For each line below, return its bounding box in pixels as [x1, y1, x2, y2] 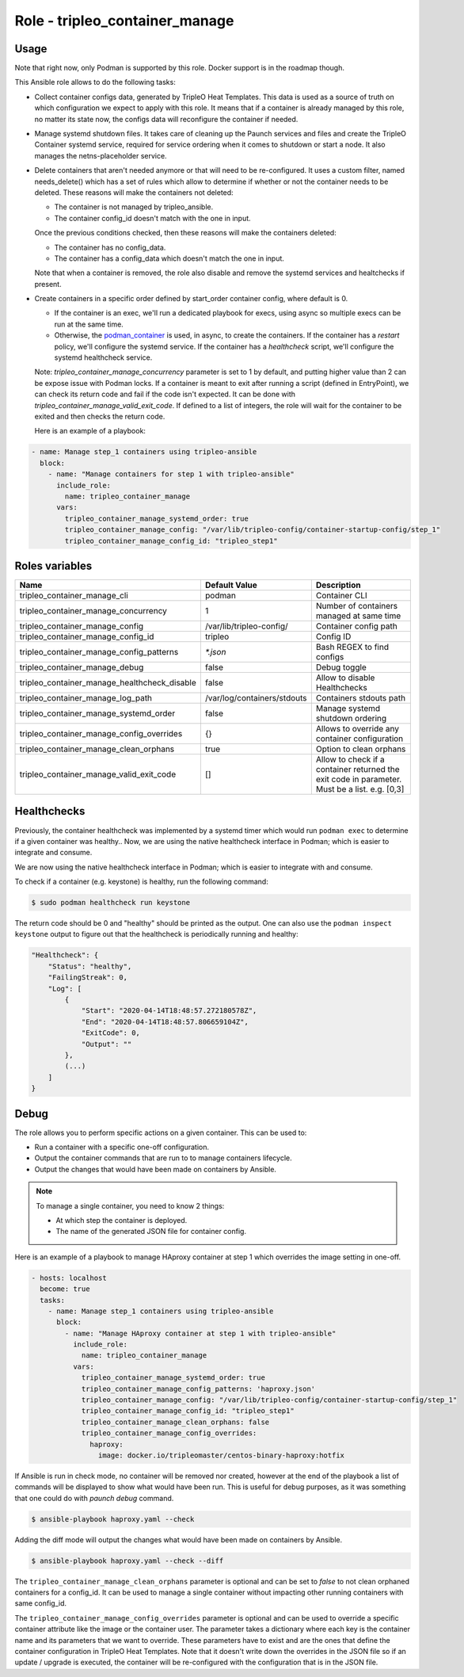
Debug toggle [315, 662, 367, 673]
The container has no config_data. [54, 243, 166, 252]
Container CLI [315, 590, 367, 601]
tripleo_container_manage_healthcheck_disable [19, 678, 197, 688]
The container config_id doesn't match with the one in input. [54, 213, 251, 223]
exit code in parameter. [315, 774, 402, 785]
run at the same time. [54, 319, 124, 329]
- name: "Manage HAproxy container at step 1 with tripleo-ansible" [64, 1328, 337, 1338]
